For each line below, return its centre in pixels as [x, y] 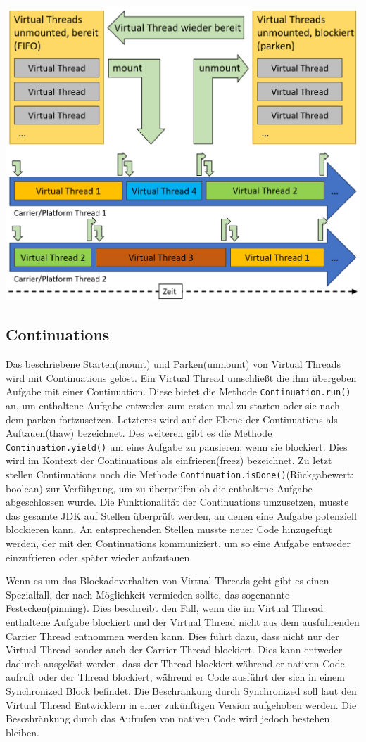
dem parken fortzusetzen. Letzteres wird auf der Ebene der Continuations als [172, 419]
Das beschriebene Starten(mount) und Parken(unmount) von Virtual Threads [173, 364]
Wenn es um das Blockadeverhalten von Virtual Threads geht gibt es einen [168, 581]
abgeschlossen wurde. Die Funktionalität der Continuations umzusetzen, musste [177, 502]
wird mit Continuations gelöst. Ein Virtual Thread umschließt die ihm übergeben [181, 377]
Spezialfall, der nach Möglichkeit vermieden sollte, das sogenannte [148, 594]
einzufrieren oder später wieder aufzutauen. [99, 557]
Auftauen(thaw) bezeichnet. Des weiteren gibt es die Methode [139, 433]
